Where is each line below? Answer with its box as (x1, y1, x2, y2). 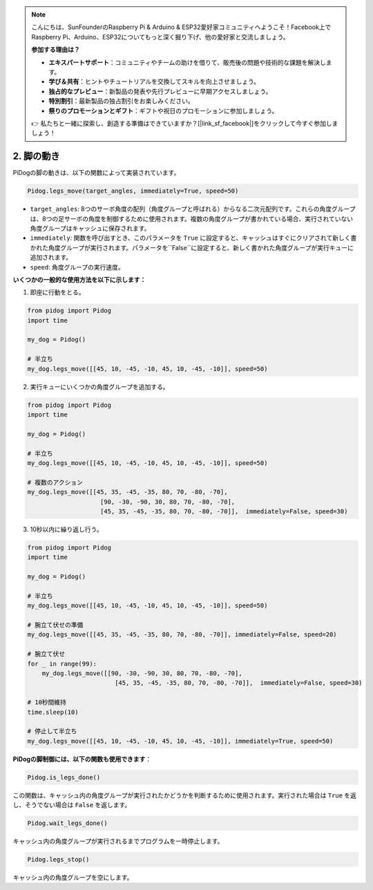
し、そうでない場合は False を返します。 (12, 801, 131, 809)
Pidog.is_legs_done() (27, 773, 101, 781)
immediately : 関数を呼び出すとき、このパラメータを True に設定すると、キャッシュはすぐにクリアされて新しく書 (30, 234, 357, 242)
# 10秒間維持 (27, 699, 67, 706)
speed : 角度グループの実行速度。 (30, 263, 124, 271)
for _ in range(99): (27, 660, 97, 667)
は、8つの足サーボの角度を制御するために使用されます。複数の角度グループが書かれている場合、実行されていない (30, 214, 354, 223)
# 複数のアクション (27, 478, 83, 486)
